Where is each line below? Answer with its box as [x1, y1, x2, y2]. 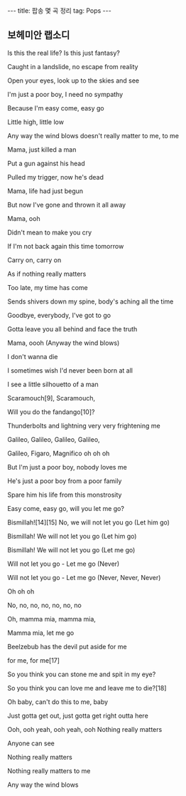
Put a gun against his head [7, 159, 85, 167]
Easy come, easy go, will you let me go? [7, 504, 124, 512]
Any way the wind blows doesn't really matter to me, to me [7, 131, 180, 140]
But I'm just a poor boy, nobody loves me [7, 462, 128, 471]
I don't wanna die [7, 352, 58, 361]
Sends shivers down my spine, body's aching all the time [7, 297, 174, 306]
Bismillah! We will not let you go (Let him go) [7, 532, 137, 540]
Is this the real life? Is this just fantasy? [7, 48, 121, 57]
